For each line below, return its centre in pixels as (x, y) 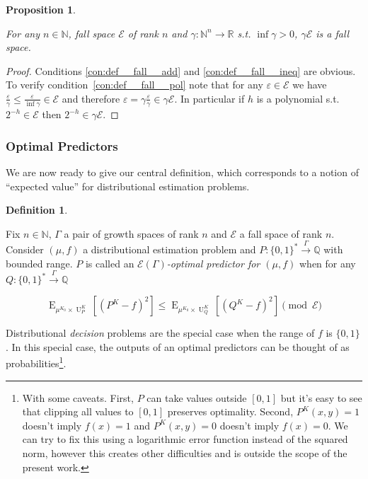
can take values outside (197, 397)
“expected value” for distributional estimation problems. (128, 186)
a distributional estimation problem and (169, 249)
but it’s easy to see (321, 397)
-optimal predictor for (213, 263)
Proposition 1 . (41, 9)
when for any (327, 263)
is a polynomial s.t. (298, 98)
